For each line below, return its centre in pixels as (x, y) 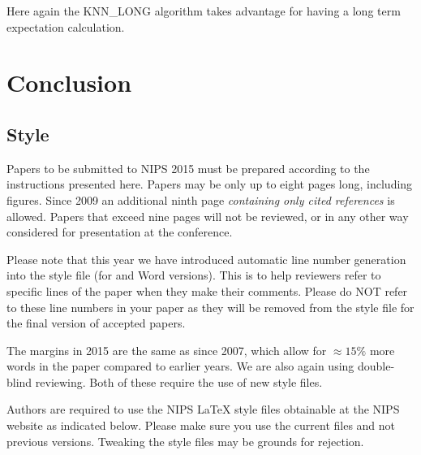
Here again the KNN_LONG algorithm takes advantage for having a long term (204, 11)
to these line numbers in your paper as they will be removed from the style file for (210, 307)
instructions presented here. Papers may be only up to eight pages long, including (210, 184)
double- (376, 366)
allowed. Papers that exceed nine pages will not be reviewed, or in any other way (208, 216)
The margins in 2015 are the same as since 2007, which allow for (167, 350)
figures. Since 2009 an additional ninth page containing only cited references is (201, 199)
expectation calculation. (66, 26)
